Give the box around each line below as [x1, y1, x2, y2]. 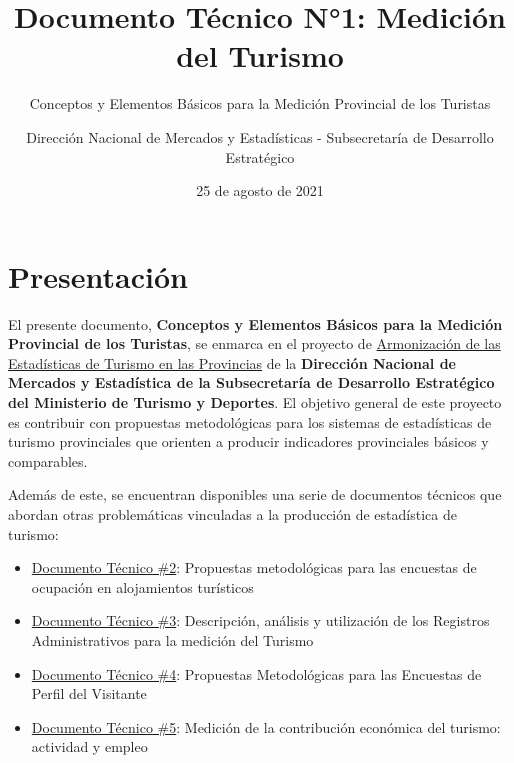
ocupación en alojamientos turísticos [31, 576, 254, 597]
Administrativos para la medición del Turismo [31, 629, 314, 650]
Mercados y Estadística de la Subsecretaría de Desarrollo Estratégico [8, 372, 495, 393]
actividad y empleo [31, 736, 148, 757]
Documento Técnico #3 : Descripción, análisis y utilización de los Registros [31, 610, 490, 631]
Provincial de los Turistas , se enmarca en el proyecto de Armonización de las [8, 333, 501, 354]
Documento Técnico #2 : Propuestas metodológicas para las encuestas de [31, 557, 477, 578]
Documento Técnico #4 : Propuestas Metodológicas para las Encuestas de [31, 663, 482, 684]
